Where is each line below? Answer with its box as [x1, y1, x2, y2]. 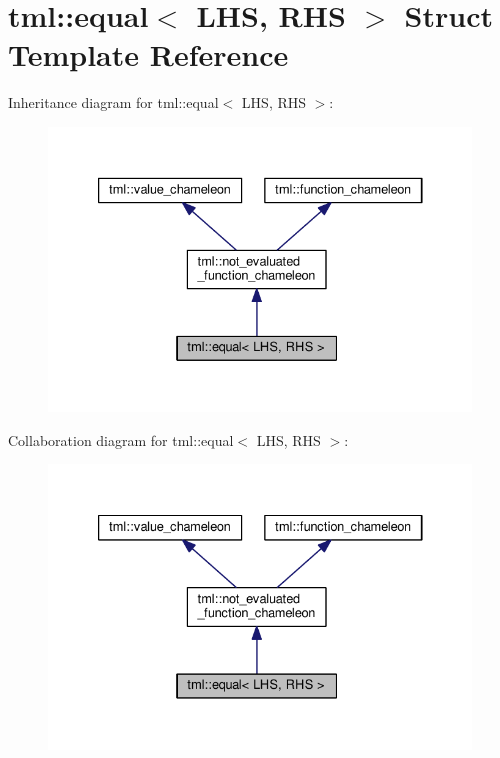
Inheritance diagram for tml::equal [8, 92, 219, 113]
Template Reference [8, 34, 289, 75]
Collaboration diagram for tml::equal [8, 429, 234, 450]
